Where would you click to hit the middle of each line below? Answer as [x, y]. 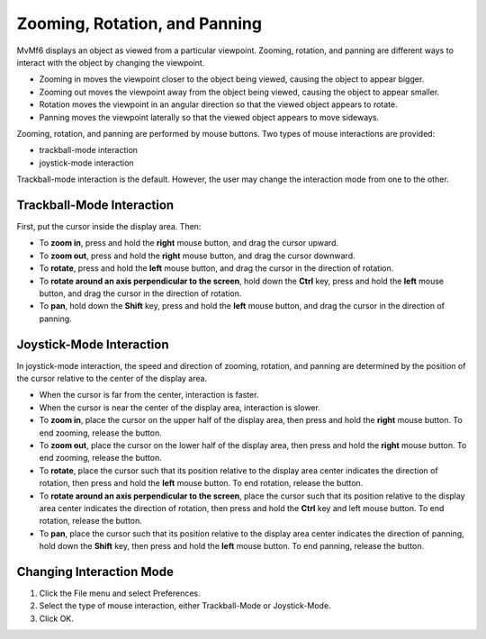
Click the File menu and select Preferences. [120, 593]
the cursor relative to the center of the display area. [112, 378]
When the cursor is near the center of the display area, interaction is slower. [180, 407]
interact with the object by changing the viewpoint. [111, 62]
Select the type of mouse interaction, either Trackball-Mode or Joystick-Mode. [185, 606]
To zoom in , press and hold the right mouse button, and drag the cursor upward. [189, 243]
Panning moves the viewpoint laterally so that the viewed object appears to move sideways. [209, 117]
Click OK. [56, 618]
